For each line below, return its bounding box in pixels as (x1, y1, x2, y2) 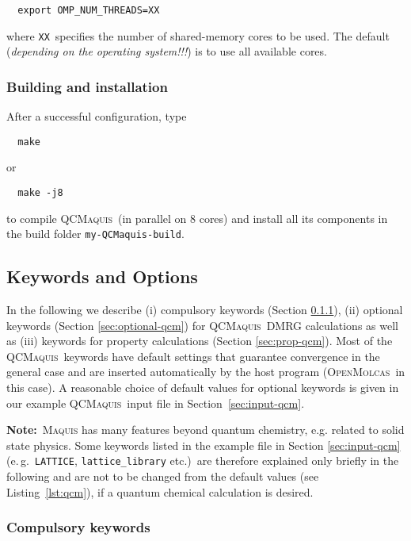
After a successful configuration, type (6, 108, 187, 125)
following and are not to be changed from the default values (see (6, 468, 319, 485)
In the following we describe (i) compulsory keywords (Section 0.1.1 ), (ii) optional (6, 301, 403, 318)
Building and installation (6, 76, 168, 96)
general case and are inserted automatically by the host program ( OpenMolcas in (6, 363, 405, 380)
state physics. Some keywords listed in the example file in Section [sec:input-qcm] (6, 436, 401, 453)
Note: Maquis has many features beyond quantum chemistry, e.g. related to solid (6, 421, 405, 438)
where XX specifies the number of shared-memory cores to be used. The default (6, 27, 390, 44)
